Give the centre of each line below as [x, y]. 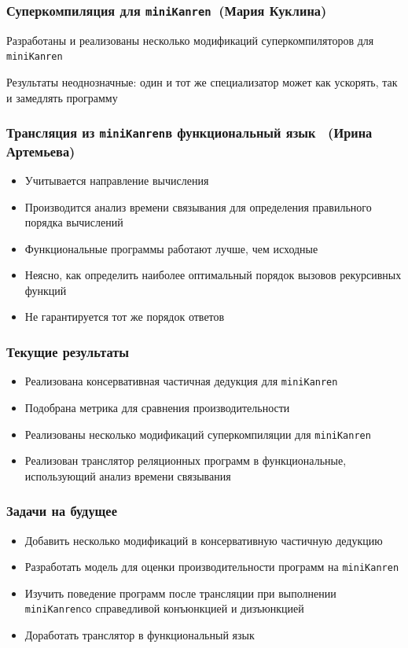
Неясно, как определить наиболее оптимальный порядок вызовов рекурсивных [213, 275]
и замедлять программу [62, 97]
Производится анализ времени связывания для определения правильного [198, 206]
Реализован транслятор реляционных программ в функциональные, [186, 460]
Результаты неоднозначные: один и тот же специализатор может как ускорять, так [202, 82]
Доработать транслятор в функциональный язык [140, 635]
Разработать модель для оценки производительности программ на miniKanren [212, 567]
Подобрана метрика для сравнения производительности [157, 407]
